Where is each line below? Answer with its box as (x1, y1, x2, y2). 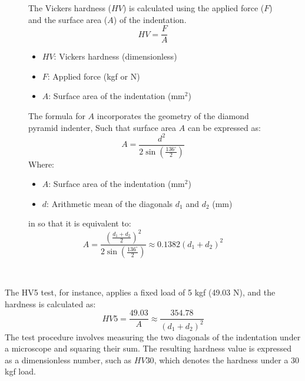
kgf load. (5, 365, 36, 377)
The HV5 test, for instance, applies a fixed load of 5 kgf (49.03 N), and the (5, 285, 276, 298)
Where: (28, 157, 54, 170)
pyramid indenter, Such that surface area (28, 121, 177, 133)
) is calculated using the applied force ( (122, 2, 264, 14)
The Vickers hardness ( (28, 2, 112, 14)
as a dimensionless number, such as (5, 353, 132, 366)
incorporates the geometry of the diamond (97, 110, 249, 122)
